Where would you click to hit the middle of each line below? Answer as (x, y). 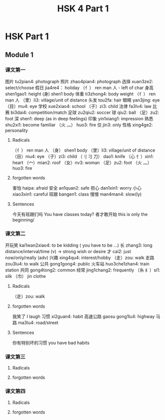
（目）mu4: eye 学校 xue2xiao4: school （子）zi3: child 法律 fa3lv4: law (78, 106)
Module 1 (19, 55)
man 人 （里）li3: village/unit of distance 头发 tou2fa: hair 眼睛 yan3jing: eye (82, 100)
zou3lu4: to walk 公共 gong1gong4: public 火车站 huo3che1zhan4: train (77, 264)
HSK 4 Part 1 (83, 9)
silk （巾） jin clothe (25, 276)
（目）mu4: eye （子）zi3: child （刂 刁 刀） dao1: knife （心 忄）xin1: (83, 156)
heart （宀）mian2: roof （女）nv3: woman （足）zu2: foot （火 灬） (82, 162)
